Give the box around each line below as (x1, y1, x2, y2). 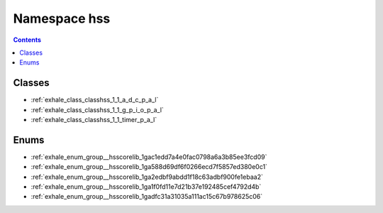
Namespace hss (13, 11, 111, 26)
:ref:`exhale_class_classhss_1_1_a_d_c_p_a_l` (30, 96, 159, 104)
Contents (13, 35, 42, 44)
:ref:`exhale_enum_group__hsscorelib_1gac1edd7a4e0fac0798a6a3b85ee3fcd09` (30, 153, 267, 161)
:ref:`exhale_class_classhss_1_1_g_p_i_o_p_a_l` (30, 105, 165, 114)
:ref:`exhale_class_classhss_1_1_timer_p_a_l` (30, 116, 157, 124)
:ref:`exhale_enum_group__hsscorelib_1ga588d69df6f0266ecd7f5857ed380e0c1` (30, 163, 267, 171)
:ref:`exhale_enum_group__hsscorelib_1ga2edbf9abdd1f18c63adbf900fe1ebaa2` (30, 173, 264, 181)
